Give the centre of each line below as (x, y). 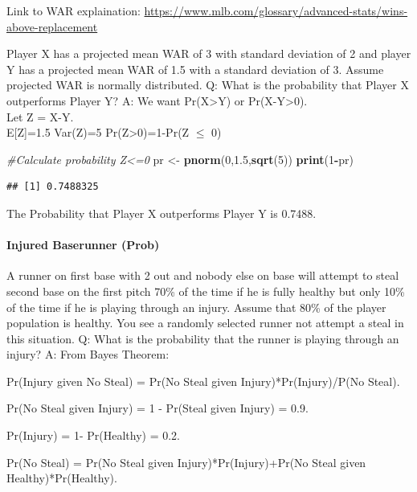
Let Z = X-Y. (40, 116)
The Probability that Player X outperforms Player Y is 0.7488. (161, 213)
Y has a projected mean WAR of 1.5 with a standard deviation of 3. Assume (195, 69)
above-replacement (52, 26)
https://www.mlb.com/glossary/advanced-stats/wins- (276, 10)
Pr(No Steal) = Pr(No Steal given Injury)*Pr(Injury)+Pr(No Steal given (186, 462)
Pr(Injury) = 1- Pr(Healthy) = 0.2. (93, 435)
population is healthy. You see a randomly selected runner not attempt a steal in (205, 323)
